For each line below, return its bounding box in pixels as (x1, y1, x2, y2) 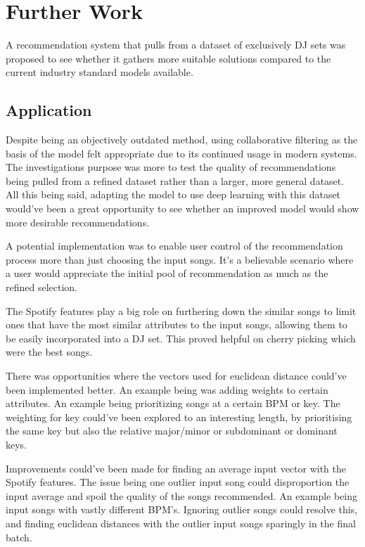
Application (6, 99, 92, 121)
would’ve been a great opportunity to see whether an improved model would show (6, 201, 359, 216)
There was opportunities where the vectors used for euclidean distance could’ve (6, 368, 347, 383)
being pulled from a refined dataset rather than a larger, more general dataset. (6, 173, 345, 188)
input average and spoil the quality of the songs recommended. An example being (6, 488, 358, 503)
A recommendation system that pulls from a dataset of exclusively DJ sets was (6, 37, 346, 52)
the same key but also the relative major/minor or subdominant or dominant (6, 423, 338, 438)
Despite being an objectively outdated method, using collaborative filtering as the (6, 132, 358, 147)
